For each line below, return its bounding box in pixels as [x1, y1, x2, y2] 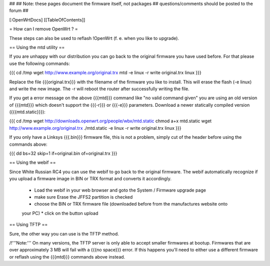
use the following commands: [9, 60, 70, 66]
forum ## [9, 7, 28, 13]
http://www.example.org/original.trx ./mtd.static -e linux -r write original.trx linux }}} [9, 125, 181, 131]
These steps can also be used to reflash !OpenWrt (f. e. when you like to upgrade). [9, 35, 179, 41]
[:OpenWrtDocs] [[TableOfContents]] [9, 16, 85, 22]
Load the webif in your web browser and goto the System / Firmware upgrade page [34, 187, 206, 193]
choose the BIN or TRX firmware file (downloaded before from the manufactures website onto [34, 201, 227, 207]
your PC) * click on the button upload [21, 210, 98, 216]
